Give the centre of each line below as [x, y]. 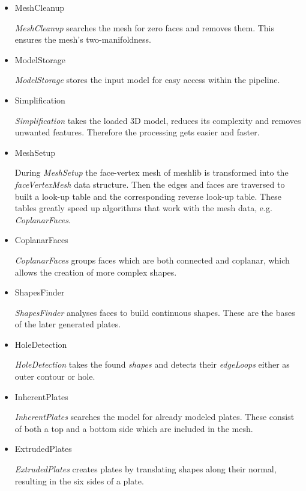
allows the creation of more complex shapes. [96, 272]
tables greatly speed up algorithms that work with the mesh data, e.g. [143, 208]
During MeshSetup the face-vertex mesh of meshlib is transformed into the [151, 172]
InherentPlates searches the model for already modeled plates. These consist [154, 417]
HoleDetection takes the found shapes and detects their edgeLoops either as [152, 364]
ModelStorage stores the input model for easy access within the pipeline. [147, 80]
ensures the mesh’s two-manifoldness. [83, 39]
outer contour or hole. [55, 376]
